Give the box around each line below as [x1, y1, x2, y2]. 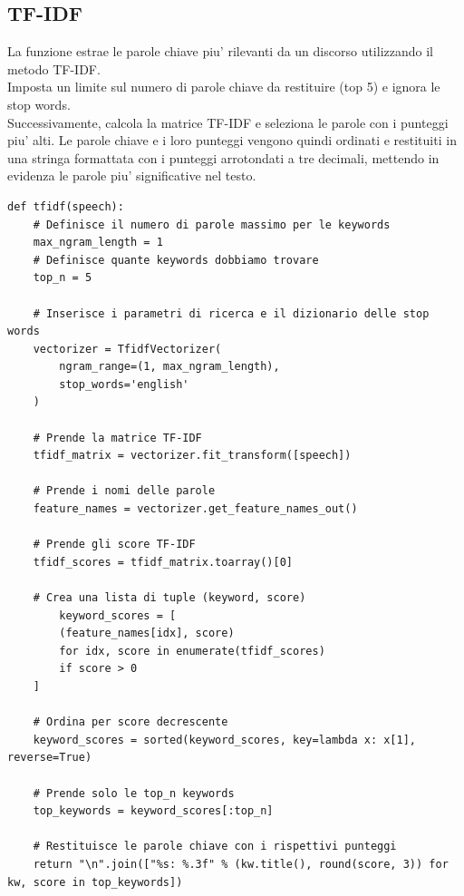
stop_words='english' [59, 377, 189, 391]
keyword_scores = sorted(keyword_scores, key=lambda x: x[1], [33, 733, 417, 746]
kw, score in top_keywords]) [7, 875, 183, 889]
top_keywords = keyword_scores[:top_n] [33, 804, 274, 818]
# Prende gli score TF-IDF [33, 538, 196, 551]
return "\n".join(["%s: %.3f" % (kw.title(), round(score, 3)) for [33, 857, 449, 871]
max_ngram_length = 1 [33, 236, 163, 249]
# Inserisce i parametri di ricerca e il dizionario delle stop [33, 307, 430, 320]
